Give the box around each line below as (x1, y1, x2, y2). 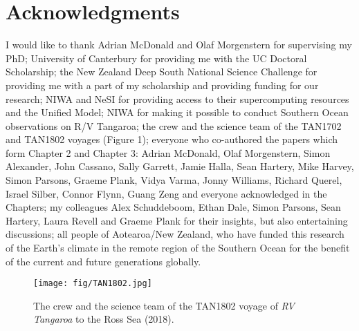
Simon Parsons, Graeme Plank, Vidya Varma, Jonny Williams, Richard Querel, (6, 173, 342, 187)
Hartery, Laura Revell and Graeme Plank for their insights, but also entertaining (6, 213, 348, 227)
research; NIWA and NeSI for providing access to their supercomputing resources (6, 91, 349, 106)
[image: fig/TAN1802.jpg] (33, 278, 152, 289)
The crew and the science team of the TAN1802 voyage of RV (33, 298, 295, 312)
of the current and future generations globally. (6, 254, 201, 268)
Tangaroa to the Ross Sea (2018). (33, 312, 174, 326)
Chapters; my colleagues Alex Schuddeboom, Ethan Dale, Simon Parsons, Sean (6, 200, 341, 214)
